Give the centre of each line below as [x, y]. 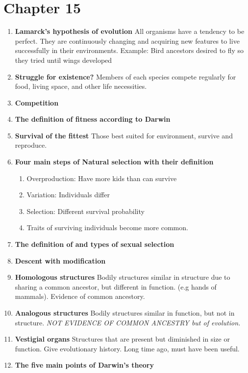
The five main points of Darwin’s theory [84, 365]
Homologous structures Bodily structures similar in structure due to [123, 277]
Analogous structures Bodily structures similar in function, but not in [125, 313]
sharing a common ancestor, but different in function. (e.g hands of [116, 286]
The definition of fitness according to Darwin [93, 119]
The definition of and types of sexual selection [95, 244]
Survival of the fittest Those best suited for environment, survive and [124, 135]
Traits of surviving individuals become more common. [107, 227]
